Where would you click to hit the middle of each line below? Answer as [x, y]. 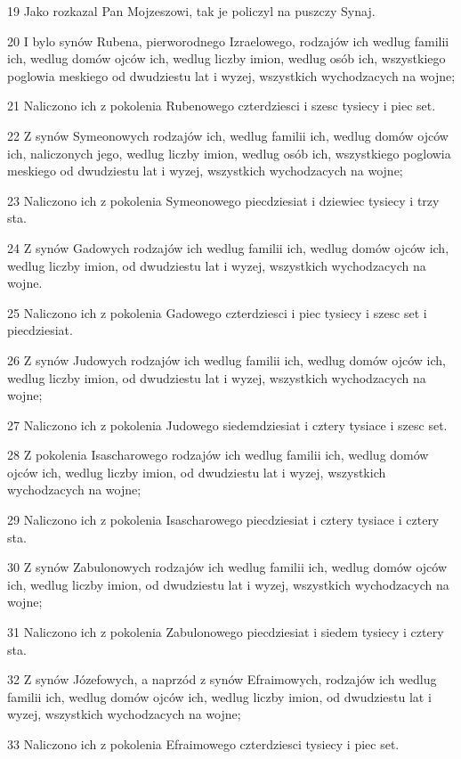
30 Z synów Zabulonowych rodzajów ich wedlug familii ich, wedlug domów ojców [227, 567]
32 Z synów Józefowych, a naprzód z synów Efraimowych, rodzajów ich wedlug [222, 679]
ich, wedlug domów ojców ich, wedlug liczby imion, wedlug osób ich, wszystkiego [226, 58]
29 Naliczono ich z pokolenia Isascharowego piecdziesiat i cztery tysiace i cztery [223, 520]
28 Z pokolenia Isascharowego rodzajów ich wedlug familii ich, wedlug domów [218, 455]
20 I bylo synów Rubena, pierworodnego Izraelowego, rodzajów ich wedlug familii [228, 41]
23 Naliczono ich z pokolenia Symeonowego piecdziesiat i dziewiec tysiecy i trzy [223, 200]
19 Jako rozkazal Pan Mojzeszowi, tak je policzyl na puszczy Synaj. [191, 11]
